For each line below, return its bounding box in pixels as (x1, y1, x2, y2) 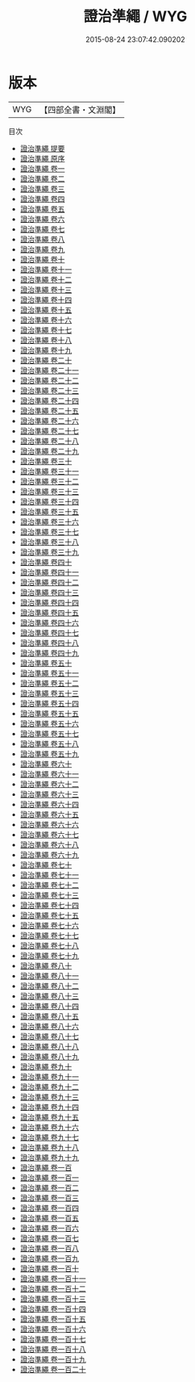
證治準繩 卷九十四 (19, 1102, 79, 1112)
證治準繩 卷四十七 (19, 627, 79, 638)
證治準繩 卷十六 (19, 315, 73, 325)
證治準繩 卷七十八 (19, 940, 79, 950)
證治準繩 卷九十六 (19, 1122, 79, 1132)
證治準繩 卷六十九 (19, 849, 79, 860)
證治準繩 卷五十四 (19, 698, 79, 708)
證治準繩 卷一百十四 (19, 1304, 86, 1313)
